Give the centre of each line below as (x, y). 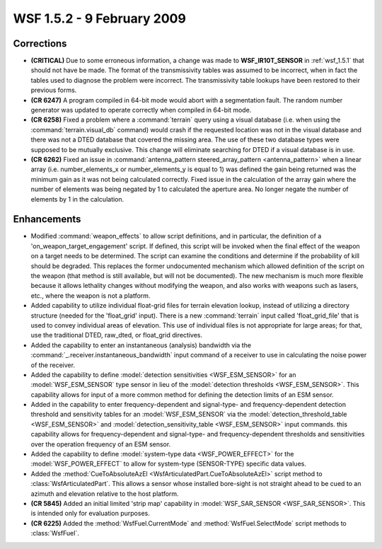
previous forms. (54, 90)
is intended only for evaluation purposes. (90, 514)
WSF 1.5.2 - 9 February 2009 (100, 18)
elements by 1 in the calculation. (77, 199)
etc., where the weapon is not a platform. (91, 295)
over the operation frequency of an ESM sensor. (101, 444)
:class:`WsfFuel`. (55, 533)
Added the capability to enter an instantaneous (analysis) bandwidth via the (141, 345)
